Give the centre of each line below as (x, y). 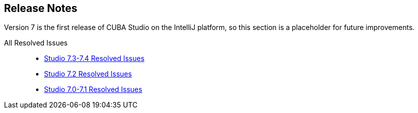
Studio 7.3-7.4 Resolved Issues (94, 58)
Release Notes (41, 8)
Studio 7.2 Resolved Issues (88, 74)
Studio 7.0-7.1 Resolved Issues (93, 89)
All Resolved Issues (36, 43)
